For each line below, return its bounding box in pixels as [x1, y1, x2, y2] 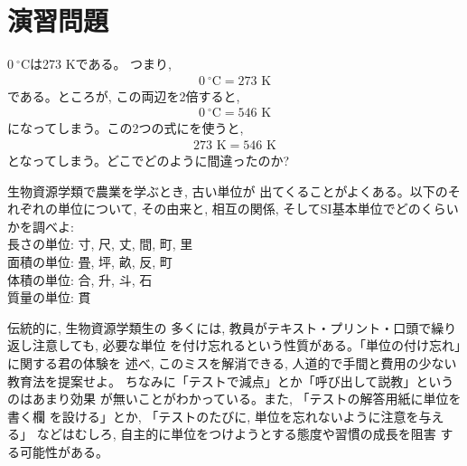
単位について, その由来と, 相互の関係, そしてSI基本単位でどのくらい [57, 199, 459, 218]
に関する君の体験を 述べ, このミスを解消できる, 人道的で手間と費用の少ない [7, 353, 457, 372]
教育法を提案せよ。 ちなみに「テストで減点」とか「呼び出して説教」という [7, 371, 454, 390]
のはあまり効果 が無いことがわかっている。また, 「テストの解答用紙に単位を [7, 389, 462, 408]
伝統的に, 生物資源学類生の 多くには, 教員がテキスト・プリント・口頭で [7, 318, 432, 337]
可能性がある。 [19, 442, 108, 461]
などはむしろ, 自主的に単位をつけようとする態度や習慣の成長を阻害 [36, 424, 436, 443]
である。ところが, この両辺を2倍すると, [7, 86, 240, 105]
